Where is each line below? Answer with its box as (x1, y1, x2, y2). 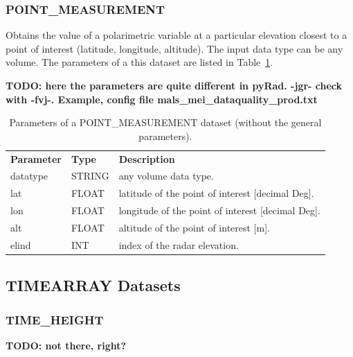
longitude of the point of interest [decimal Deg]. (118, 203, 320, 218)
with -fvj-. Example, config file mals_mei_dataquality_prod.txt (6, 92, 318, 106)
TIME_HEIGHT (6, 311, 104, 328)
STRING (71, 168, 109, 183)
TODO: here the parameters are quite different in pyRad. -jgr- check (6, 78, 343, 92)
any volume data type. (118, 168, 214, 183)
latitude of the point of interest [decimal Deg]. (118, 186, 314, 200)
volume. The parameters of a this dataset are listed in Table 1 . (6, 55, 273, 69)
